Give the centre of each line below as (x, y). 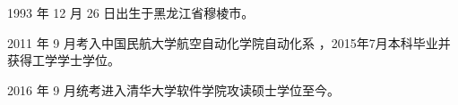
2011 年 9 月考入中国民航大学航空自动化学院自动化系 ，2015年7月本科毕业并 (229, 42)
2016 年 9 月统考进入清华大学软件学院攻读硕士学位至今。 (173, 89)
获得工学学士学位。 (64, 60)
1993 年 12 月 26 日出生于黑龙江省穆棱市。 (131, 12)
